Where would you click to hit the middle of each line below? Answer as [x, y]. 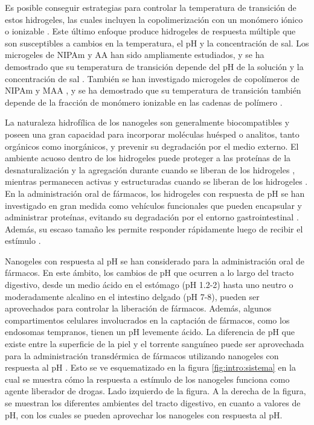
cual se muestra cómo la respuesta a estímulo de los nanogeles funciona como [147, 379]
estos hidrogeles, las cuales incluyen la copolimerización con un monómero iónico [154, 19]
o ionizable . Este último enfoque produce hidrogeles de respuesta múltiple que [150, 31]
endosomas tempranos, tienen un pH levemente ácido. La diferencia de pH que [150, 332]
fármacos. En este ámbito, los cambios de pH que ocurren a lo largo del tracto [149, 273]
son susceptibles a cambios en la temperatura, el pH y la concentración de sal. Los [157, 43]
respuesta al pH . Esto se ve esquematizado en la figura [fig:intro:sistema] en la [150, 367]
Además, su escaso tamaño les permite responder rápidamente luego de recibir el [154, 228]
